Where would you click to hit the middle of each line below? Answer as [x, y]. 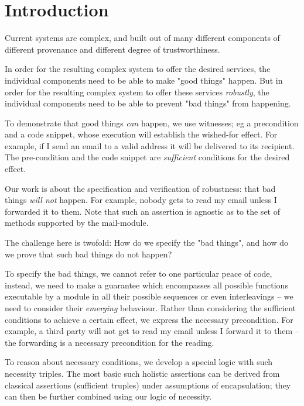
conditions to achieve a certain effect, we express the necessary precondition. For [149, 319]
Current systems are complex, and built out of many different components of [142, 38]
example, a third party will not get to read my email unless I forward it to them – [152, 331]
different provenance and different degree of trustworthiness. [112, 49]
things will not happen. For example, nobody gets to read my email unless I [141, 200]
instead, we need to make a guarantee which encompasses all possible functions [146, 285]
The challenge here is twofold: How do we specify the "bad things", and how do [146, 242]
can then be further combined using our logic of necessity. [108, 396]
